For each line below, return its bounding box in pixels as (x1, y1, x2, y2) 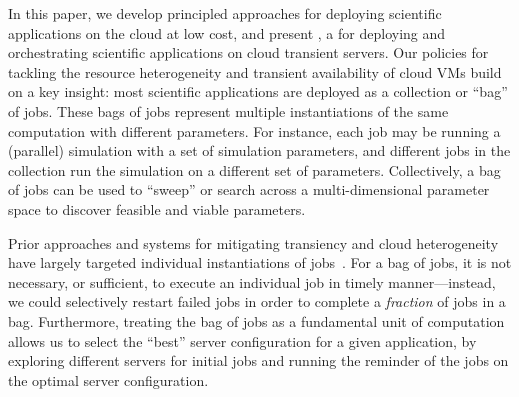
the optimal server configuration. (8, 369, 209, 390)
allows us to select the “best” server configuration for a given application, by (8, 330, 477, 351)
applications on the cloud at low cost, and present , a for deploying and (8, 22, 446, 43)
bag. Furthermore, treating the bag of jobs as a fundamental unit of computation (8, 310, 505, 331)
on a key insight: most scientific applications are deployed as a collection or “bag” (8, 81, 508, 102)
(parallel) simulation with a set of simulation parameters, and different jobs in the (8, 140, 511, 161)
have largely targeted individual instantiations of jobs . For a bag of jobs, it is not (8, 252, 512, 273)
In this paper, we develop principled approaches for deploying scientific (8, 3, 442, 23)
